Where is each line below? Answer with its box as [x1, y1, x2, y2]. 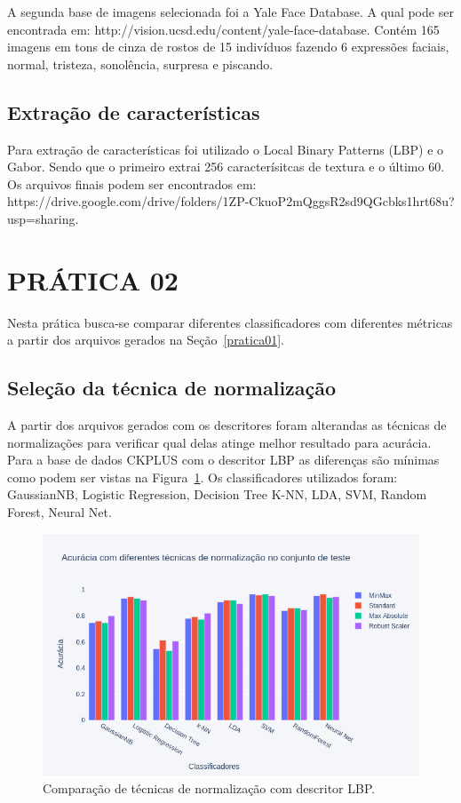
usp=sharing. [7, 209, 79, 227]
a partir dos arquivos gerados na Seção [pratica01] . [7, 330, 284, 349]
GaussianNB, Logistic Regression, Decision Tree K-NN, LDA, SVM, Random [7, 485, 427, 504]
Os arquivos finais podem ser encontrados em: [7, 174, 257, 193]
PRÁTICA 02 [7, 261, 179, 298]
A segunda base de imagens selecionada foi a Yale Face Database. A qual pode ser [7, 3, 454, 20]
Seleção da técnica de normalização [7, 374, 337, 401]
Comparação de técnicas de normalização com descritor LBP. [43, 778, 376, 797]
